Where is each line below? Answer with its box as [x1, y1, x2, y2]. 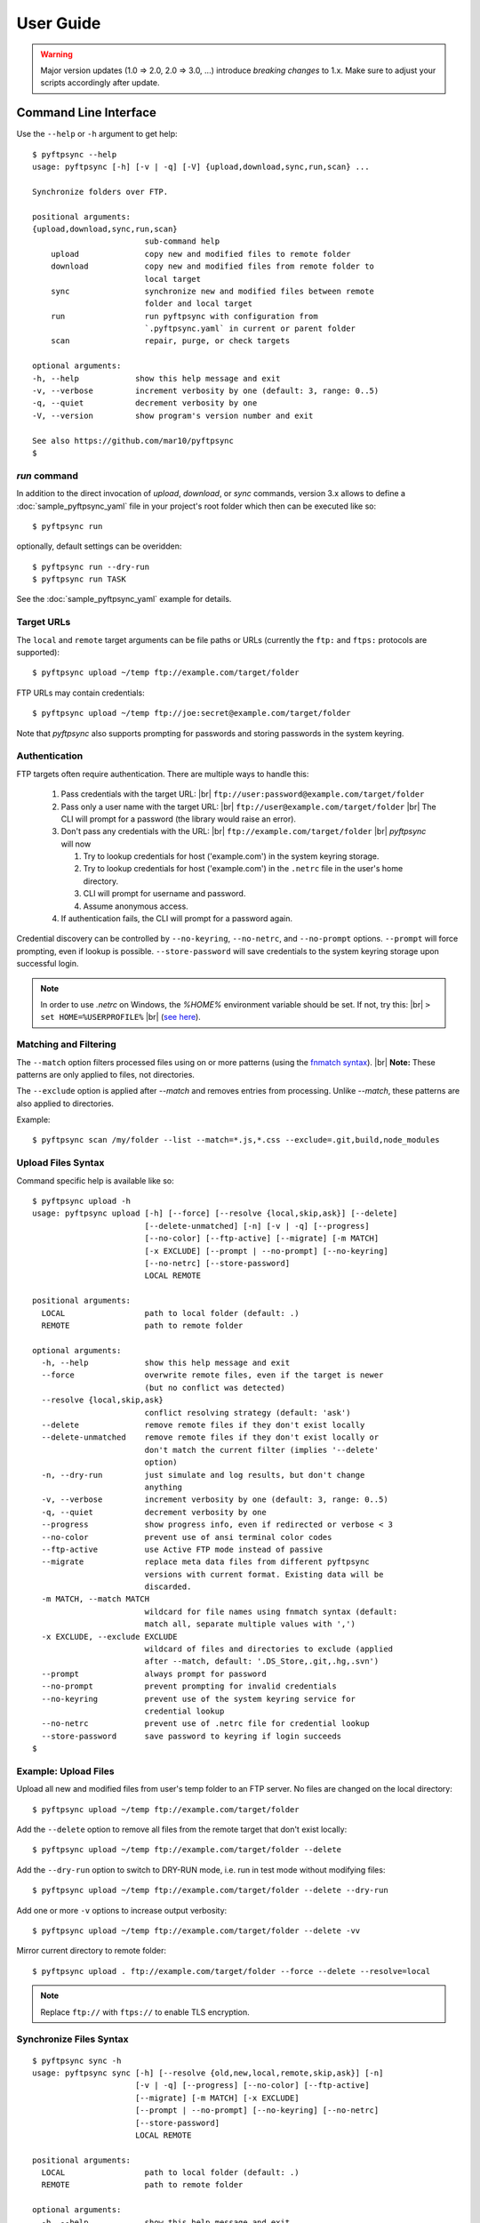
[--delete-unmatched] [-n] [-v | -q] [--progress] [144, 1221, 370, 1231]
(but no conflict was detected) [144, 1383, 286, 1392]
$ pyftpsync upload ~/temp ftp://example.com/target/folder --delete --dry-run [32, 1885, 388, 1896]
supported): [16, 647, 60, 658]
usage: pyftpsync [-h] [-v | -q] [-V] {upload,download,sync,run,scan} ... [32, 162, 370, 173]
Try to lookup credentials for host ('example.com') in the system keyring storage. [83, 851, 380, 862]
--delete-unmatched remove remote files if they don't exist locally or [41, 1433, 380, 1442]
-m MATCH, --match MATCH [41, 1594, 150, 1604]
